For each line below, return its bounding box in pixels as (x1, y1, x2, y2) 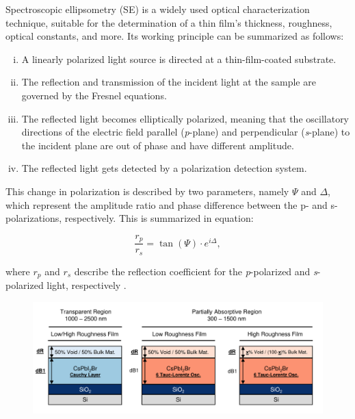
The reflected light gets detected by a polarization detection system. (21, 161, 307, 175)
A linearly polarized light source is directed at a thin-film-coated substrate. (21, 51, 337, 66)
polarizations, (5, 211, 62, 225)
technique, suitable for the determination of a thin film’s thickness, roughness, (5, 15, 332, 29)
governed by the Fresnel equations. (21, 88, 167, 102)
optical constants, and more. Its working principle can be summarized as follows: (5, 29, 344, 43)
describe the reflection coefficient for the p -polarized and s (74, 264, 317, 278)
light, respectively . (47, 278, 127, 292)
